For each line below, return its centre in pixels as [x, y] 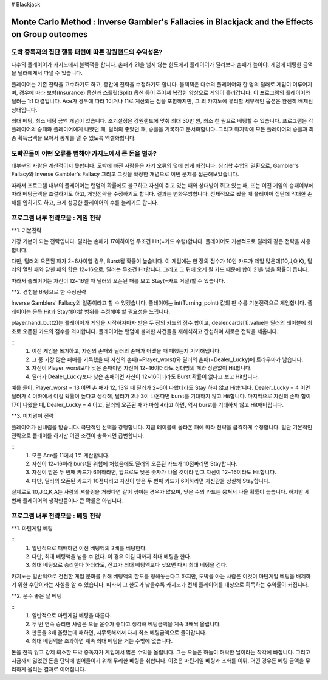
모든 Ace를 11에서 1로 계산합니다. [71, 455]
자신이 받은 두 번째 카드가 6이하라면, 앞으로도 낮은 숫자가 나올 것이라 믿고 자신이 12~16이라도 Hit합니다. [154, 472]
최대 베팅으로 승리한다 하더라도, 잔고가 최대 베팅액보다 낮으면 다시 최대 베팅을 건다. [130, 565]
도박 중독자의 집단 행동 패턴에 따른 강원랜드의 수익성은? [87, 52]
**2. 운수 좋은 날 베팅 [36, 595]
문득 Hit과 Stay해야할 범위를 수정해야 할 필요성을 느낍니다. [101, 311]
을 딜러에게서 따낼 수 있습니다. [47, 73]
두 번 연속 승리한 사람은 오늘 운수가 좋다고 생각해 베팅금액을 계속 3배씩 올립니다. [126, 624]
